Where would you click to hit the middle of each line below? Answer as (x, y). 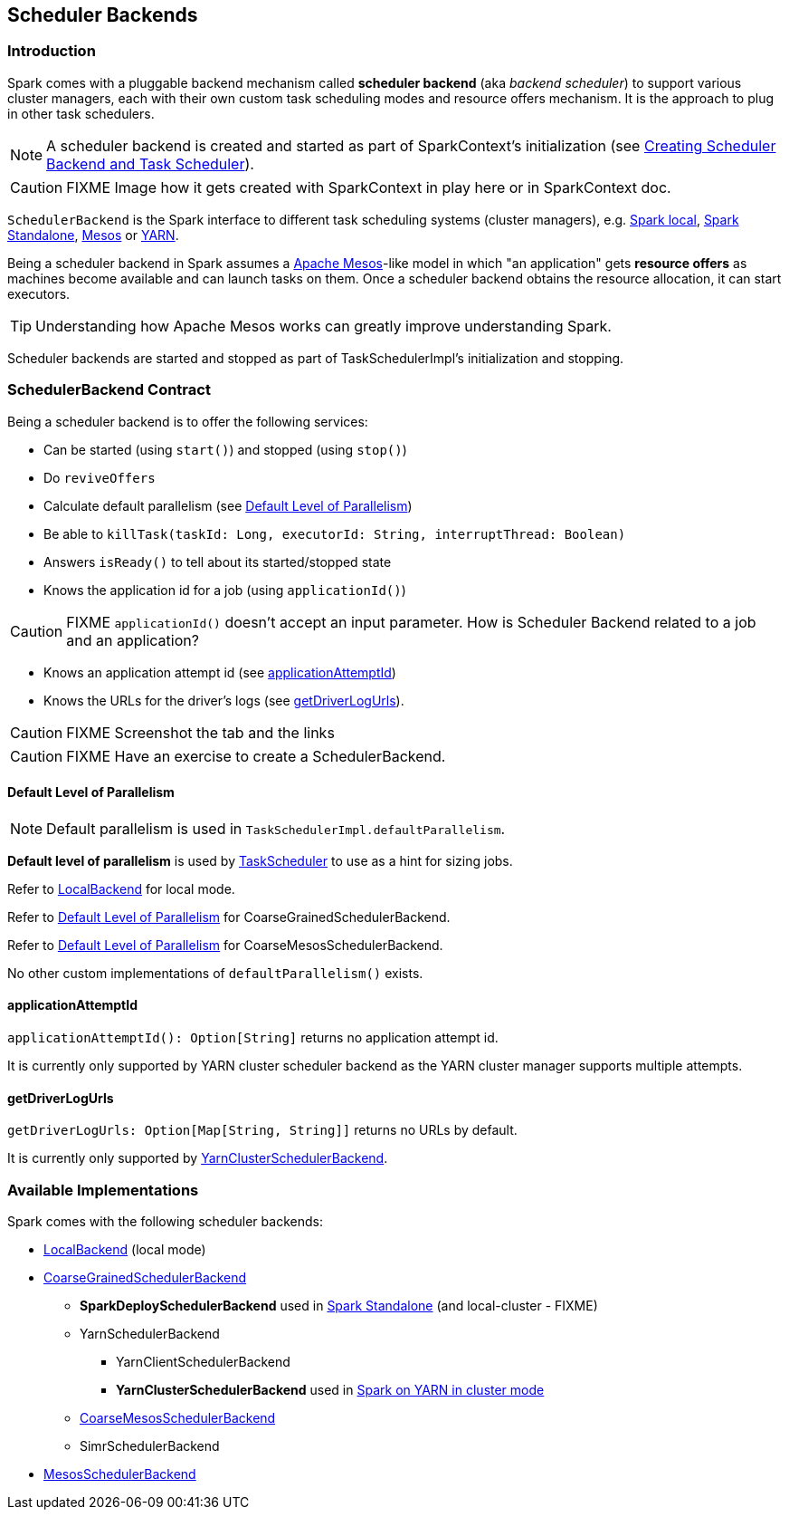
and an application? (133, 640)
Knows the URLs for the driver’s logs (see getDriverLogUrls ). (224, 700)
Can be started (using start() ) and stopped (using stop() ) (225, 449)
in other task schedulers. (81, 113)
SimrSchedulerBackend (150, 1445)
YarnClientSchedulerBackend (203, 1361)
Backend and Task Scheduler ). (150, 163)
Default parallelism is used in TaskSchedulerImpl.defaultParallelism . (276, 828)
